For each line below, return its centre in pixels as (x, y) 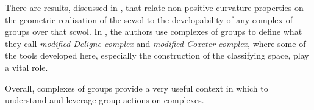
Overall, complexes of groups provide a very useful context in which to (137, 88)
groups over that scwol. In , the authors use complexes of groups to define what (154, 31)
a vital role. (27, 67)
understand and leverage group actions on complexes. (105, 100)
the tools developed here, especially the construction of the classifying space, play (157, 55)
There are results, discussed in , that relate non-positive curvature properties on (154, 7)
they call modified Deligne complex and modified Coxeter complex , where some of (155, 43)
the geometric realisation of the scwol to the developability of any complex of (149, 19)
